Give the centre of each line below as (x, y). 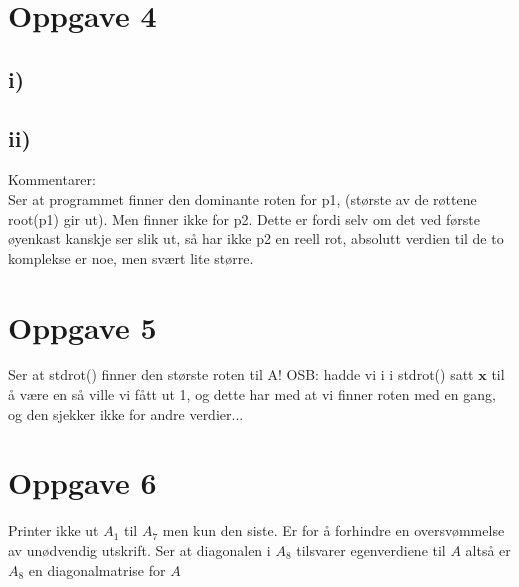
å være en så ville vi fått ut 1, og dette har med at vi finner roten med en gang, (252, 394)
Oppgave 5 (82, 326)
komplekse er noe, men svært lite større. (131, 257)
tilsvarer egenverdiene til (371, 549)
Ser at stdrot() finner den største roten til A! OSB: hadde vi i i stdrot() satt (241, 374)
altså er (488, 549)
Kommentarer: (52, 179)
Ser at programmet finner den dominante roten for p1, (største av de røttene (242, 198)
